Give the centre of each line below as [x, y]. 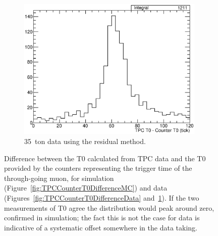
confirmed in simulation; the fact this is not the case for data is [102, 218]
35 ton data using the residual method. [85, 141]
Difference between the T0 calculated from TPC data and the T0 [105, 158]
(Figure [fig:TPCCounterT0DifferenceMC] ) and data [86, 188]
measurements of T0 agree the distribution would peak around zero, [109, 207]
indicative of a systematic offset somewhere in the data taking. [101, 227]
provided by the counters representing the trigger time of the [98, 168]
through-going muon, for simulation [59, 178]
